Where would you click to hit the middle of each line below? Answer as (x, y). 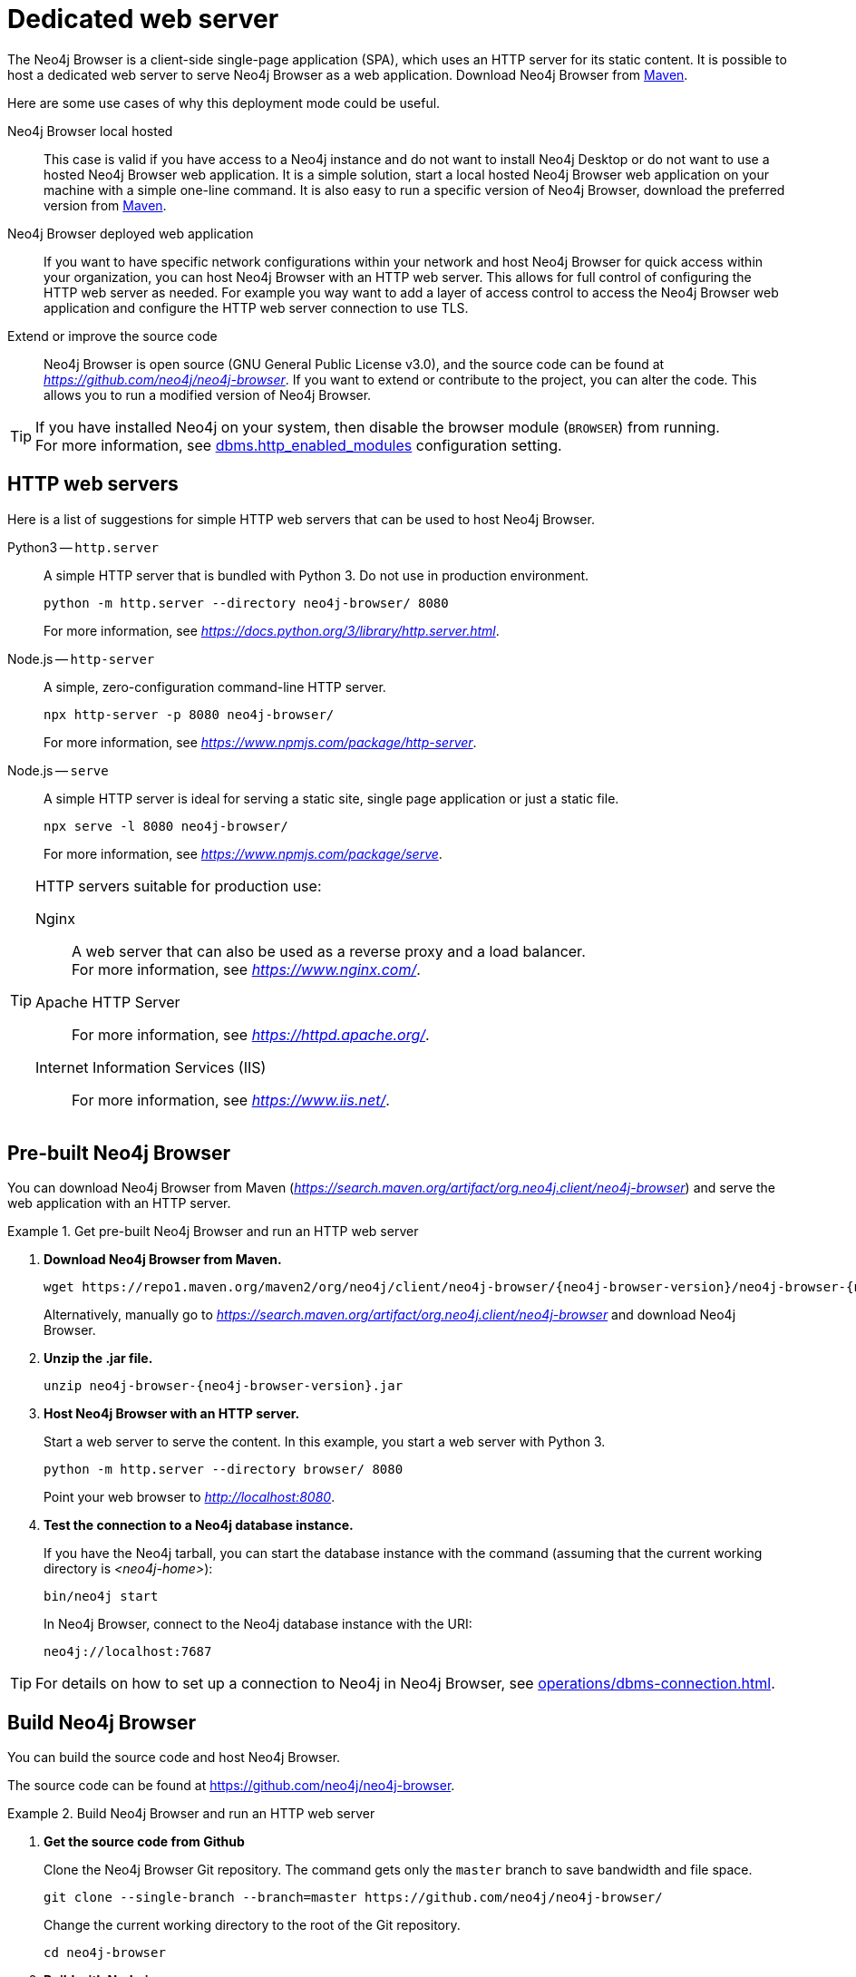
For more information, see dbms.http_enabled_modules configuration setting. (299, 445)
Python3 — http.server (83, 547)
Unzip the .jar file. (98, 1359)
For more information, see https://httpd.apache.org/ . (251, 1034)
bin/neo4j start (101, 1597)
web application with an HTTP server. (119, 1203)
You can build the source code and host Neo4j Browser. (174, 1758)
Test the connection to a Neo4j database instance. (199, 1525)
